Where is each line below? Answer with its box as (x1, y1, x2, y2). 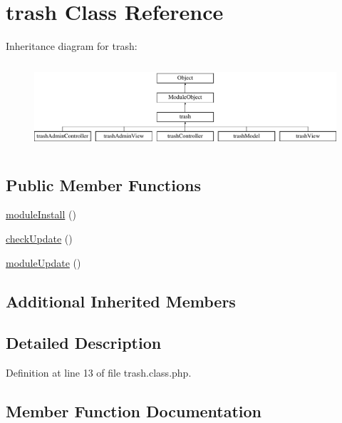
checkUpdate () (6, 230, 73, 245)
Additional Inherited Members (6, 290, 236, 312)
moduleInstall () (6, 207, 76, 222)
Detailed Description (6, 332, 162, 354)
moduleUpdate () (6, 255, 81, 270)
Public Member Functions (6, 173, 201, 195)
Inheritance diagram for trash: (6, 39, 138, 53)
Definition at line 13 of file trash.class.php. (6, 365, 192, 380)
